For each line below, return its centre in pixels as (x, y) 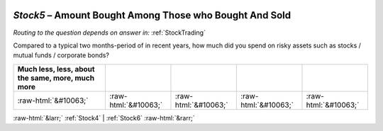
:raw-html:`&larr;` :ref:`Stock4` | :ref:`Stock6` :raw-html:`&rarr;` (104, 118)
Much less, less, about (56, 69)
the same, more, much (56, 78)
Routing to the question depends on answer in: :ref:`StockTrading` (109, 33)
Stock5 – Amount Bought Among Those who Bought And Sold (152, 15)
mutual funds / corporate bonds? (61, 55)
